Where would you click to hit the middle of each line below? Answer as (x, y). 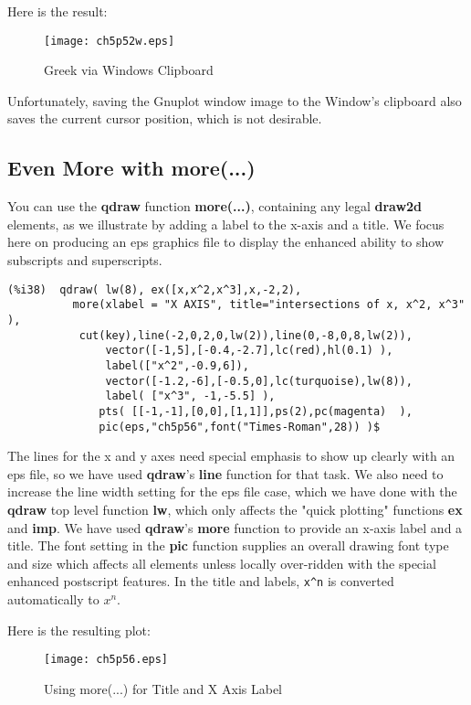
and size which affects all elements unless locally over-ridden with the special (222, 563)
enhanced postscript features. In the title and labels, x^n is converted (201, 581)
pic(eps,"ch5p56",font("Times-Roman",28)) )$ (240, 427)
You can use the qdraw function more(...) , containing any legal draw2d (215, 206)
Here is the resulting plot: (79, 630)
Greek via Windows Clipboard (129, 70)
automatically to (53, 598)
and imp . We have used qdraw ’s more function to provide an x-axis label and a (235, 527)
